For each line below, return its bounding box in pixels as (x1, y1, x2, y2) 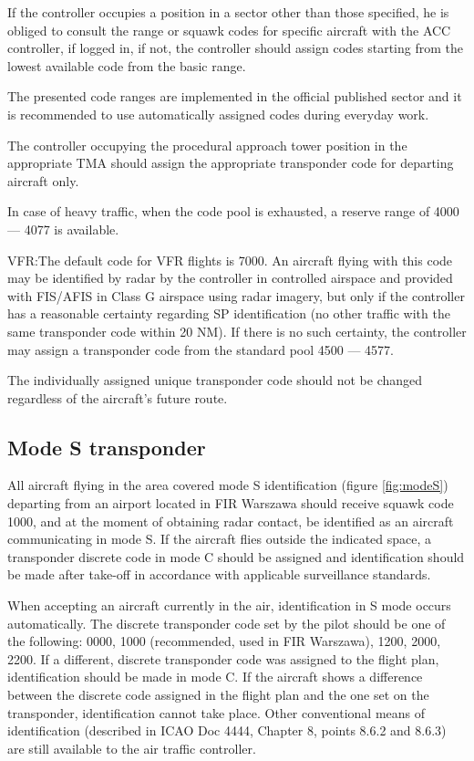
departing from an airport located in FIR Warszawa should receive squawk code (7, 494, 454, 513)
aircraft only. (7, 171, 79, 190)
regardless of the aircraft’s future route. (7, 388, 228, 407)
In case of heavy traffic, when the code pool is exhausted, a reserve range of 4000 (7, 202, 459, 221)
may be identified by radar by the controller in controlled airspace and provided (7, 268, 453, 287)
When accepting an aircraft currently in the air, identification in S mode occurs (7, 596, 451, 615)
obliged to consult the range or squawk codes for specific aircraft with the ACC (7, 20, 451, 39)
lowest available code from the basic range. (7, 56, 246, 75)
